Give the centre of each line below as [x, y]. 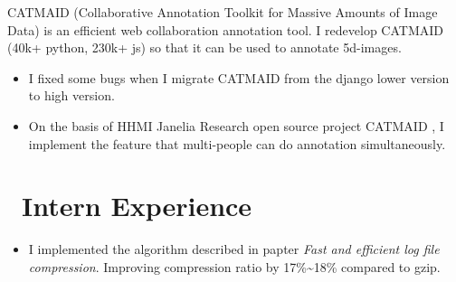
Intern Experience [137, 206]
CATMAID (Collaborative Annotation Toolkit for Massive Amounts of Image [223, 12]
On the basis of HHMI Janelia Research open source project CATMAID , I [236, 125]
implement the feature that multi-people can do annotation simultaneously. [237, 143]
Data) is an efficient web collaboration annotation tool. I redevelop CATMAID [225, 29]
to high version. [71, 95]
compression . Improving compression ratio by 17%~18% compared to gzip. [234, 266]
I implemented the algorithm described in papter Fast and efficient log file [234, 249]
